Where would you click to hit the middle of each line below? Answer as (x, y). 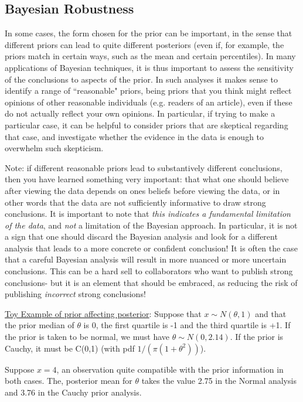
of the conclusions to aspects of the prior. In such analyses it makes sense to (141, 79)
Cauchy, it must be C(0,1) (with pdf (70, 348)
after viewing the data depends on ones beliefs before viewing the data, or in (142, 190)
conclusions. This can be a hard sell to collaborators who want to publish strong (149, 271)
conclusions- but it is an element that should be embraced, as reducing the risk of (151, 282)
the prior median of (40, 325)
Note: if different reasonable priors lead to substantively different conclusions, (144, 167)
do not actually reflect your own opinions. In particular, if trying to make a (140, 113)
